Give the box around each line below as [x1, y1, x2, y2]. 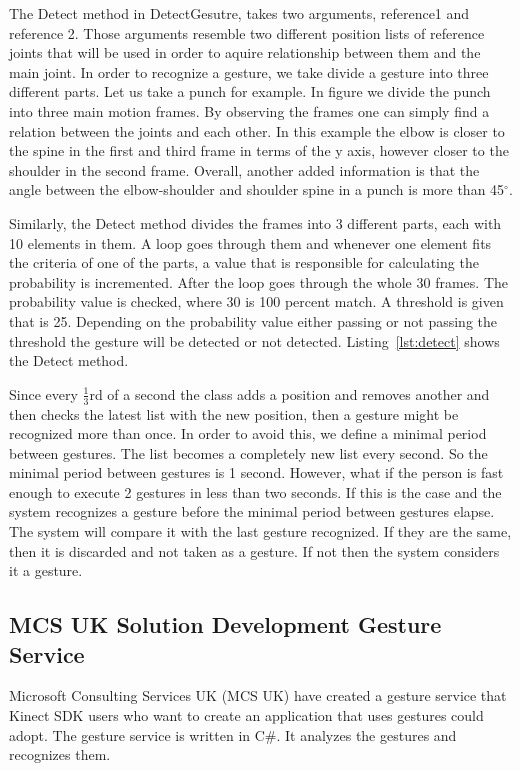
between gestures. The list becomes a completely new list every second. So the [9, 442, 488, 463]
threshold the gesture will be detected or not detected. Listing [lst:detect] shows [9, 330, 500, 351]
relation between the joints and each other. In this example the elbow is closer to [9, 120, 505, 141]
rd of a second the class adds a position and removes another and [89, 383, 490, 404]
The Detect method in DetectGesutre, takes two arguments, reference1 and [9, 3, 470, 23]
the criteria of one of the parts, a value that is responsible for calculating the [9, 252, 479, 273]
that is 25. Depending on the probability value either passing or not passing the [9, 310, 498, 331]
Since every [9, 383, 78, 404]
